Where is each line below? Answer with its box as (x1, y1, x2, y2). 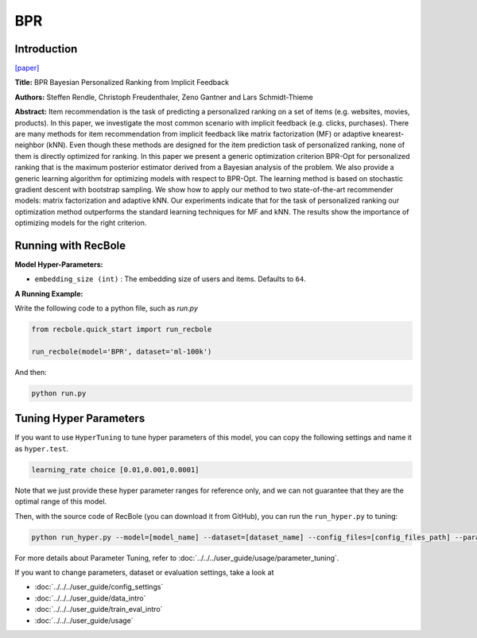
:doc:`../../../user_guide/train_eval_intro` (34, 605, 163, 614)
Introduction (14, 42, 78, 56)
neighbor (14, 140, 45, 150)
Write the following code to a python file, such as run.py (14, 304, 199, 313)
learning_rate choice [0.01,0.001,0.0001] (31, 465, 200, 474)
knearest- (372, 130, 405, 139)
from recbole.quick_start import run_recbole (31, 325, 212, 334)
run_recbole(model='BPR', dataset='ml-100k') (31, 346, 212, 356)
